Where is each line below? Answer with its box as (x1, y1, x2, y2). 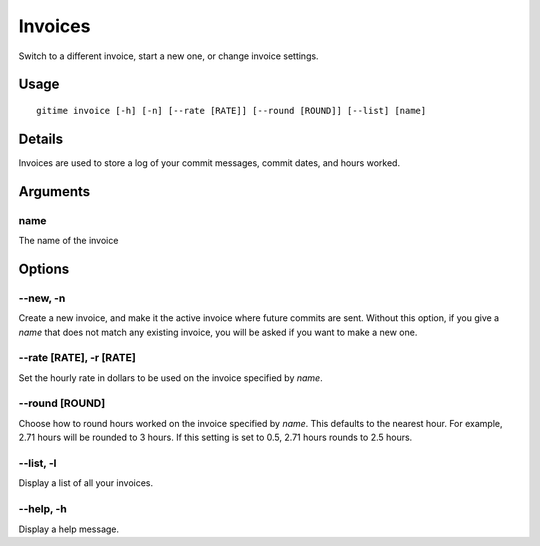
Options (18, 260, 70, 277)
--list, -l (18, 456, 57, 470)
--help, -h (18, 502, 67, 516)
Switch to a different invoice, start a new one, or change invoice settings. (18, 50, 319, 62)
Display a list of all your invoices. (18, 477, 154, 489)
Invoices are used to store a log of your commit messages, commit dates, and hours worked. (18, 156, 400, 169)
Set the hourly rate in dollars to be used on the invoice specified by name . (18, 371, 324, 384)
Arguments (18, 183, 91, 200)
